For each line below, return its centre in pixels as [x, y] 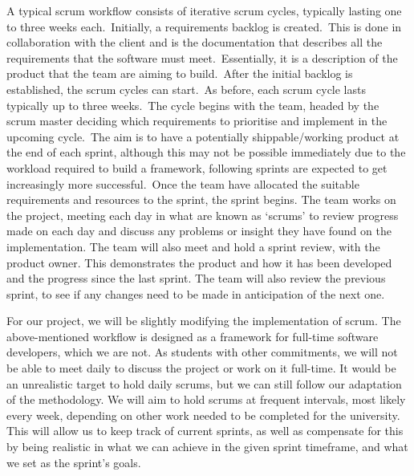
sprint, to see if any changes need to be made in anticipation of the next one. [196, 293]
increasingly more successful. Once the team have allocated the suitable [183, 183]
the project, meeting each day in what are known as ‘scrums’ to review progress [203, 215]
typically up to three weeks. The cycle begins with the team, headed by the [193, 105]
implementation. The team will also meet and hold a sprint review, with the [193, 246]
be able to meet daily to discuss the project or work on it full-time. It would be [201, 368]
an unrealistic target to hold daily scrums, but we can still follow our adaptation [204, 383]
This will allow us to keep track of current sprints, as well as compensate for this [205, 431]
